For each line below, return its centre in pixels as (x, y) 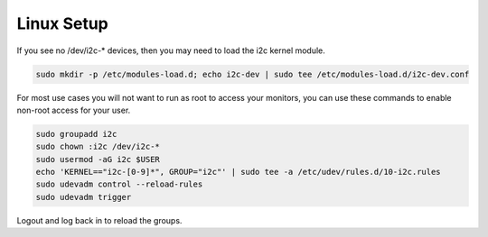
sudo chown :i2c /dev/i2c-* (98, 147)
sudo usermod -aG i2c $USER (98, 159)
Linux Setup (62, 23)
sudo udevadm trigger (84, 197)
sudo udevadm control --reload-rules (119, 184)
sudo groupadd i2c (76, 134)
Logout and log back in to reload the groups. (99, 220)
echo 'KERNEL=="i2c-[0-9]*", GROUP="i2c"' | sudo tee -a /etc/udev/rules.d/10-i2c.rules (239, 172)
